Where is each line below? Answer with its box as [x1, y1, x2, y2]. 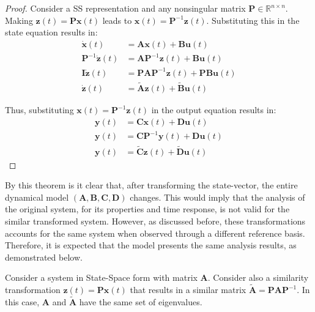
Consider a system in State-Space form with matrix [5, 271, 198, 284]
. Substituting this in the [206, 13, 300, 26]
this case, [5, 295, 40, 308]
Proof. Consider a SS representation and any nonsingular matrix [5, 2, 246, 14]
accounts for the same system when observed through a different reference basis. [5, 226, 305, 239]
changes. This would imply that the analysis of [130, 190, 305, 203]
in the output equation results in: [151, 103, 276, 116]
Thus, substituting [5, 103, 74, 116]
